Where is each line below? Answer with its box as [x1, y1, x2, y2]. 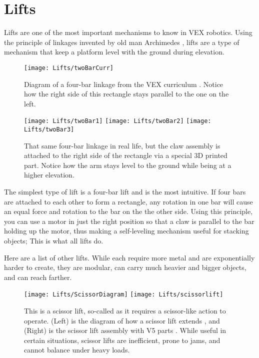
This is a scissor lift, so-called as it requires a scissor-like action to [24, 305, 226, 316]
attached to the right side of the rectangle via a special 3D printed [24, 150, 227, 160]
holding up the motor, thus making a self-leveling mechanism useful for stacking [4, 225, 249, 236]
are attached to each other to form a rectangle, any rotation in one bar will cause [4, 196, 253, 206]
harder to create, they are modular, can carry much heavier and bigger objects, [4, 262, 246, 272]
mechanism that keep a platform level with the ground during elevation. [4, 46, 224, 57]
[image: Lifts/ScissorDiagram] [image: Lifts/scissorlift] [24, 291, 223, 298]
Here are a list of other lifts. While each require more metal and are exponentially [4, 252, 255, 262]
